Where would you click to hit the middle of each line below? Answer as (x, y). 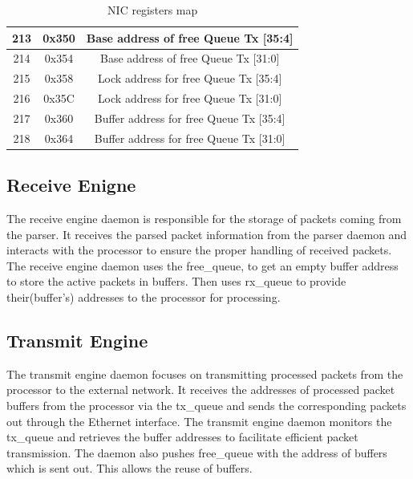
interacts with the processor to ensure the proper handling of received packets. (199, 250)
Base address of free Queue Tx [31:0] (190, 58)
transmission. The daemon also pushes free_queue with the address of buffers (197, 452)
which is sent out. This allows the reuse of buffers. (130, 468)
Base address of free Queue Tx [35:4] (190, 37)
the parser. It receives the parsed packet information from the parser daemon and (207, 234)
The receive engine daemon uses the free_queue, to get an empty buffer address (202, 265)
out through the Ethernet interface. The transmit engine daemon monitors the (199, 421)
